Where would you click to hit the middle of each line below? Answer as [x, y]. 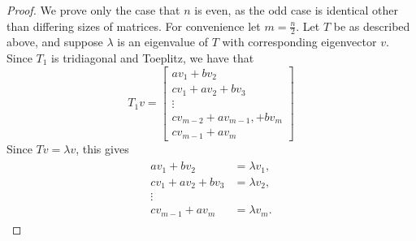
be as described [372, 26]
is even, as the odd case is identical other [297, 10]
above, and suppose [55, 42]
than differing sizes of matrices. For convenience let [134, 26]
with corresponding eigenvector [299, 42]
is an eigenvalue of [162, 42]
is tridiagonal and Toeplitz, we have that [153, 58]
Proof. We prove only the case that [93, 10]
